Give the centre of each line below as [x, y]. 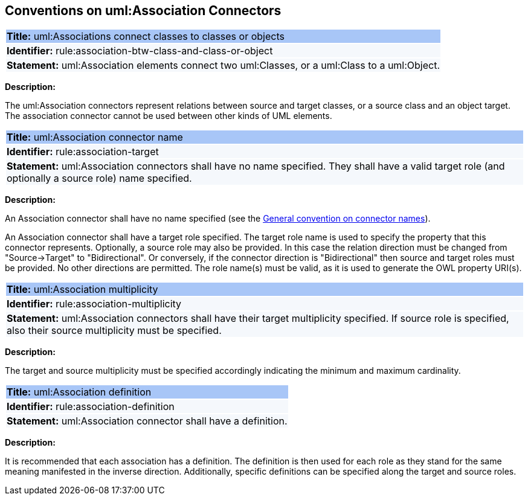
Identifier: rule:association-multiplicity [94, 304]
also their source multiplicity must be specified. [114, 331]
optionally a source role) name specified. [99, 178]
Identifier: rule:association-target [83, 152]
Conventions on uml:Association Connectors [143, 11]
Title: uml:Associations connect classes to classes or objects [146, 37]
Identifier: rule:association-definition [91, 407]
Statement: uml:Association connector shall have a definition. [147, 421]
